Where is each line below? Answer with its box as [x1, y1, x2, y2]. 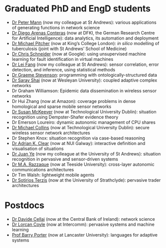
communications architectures [11, 166, 74, 172]
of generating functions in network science [11, 24, 100, 30]
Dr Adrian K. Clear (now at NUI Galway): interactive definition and [11, 140, 146, 146]
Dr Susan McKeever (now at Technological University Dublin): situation [11, 108, 157, 114]
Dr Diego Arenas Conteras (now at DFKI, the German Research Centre [11, 30, 155, 36]
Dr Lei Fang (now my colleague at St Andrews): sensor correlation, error [11, 61, 159, 67]
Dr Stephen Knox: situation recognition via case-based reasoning [11, 135, 145, 141]
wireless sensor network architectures [11, 130, 90, 136]
